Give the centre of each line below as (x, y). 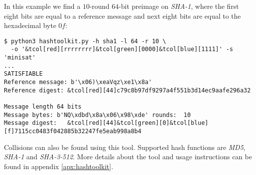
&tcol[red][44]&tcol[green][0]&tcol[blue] (138, 123)
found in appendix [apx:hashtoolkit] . (59, 166)
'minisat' (20, 58)
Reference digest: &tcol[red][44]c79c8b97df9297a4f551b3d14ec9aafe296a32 (128, 90)
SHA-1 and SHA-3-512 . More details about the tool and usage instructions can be (128, 157)
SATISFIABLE (23, 74)
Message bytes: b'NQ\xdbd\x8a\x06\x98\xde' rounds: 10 (97, 115)
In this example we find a (42, 6)
